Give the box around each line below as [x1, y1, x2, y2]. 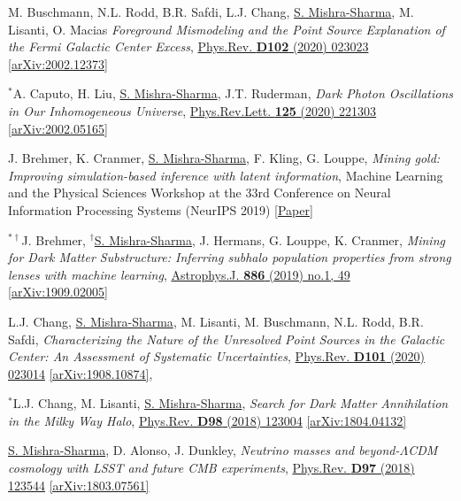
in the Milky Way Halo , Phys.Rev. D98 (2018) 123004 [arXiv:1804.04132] [8, 411, 407, 429]
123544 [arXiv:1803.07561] [8, 475, 150, 494]
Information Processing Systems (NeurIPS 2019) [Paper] [8, 200, 313, 219]
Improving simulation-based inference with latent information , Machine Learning [8, 166, 443, 184]
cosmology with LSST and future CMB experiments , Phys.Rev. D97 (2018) [8, 459, 415, 477]
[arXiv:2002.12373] [8, 54, 108, 73]
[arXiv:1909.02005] [8, 282, 108, 301]
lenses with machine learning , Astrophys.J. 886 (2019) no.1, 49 [8, 265, 350, 283]
